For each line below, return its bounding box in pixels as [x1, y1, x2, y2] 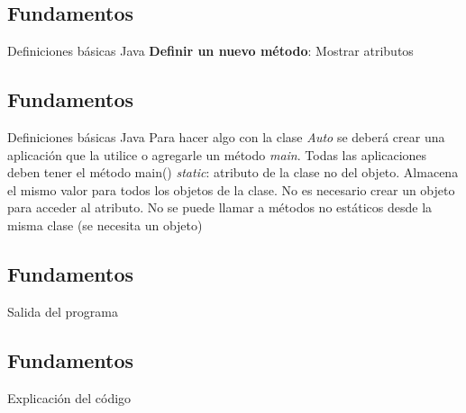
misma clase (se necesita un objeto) [7, 215, 203, 234]
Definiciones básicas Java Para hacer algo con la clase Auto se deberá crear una [7, 128, 445, 146]
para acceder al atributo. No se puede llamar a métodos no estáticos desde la [7, 198, 433, 217]
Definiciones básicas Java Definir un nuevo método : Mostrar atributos [7, 41, 414, 60]
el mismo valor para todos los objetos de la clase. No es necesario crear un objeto [7, 180, 455, 199]
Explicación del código [7, 388, 132, 407]
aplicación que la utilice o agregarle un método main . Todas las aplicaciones [7, 145, 427, 164]
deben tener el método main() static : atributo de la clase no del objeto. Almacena [7, 163, 459, 182]
